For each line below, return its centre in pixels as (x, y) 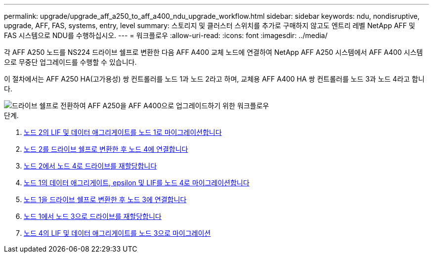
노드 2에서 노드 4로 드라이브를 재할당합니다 (90, 166)
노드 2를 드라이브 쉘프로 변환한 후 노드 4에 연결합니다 (106, 149)
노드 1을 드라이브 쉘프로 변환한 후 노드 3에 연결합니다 (105, 199)
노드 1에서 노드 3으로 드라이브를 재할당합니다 (93, 216)
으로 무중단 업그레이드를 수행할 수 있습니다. (70, 62)
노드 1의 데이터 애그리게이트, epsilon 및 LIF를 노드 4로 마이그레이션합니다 (137, 183)
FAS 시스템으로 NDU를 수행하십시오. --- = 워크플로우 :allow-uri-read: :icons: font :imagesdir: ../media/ (166, 35)
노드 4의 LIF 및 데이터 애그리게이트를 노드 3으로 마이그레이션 (117, 233)
